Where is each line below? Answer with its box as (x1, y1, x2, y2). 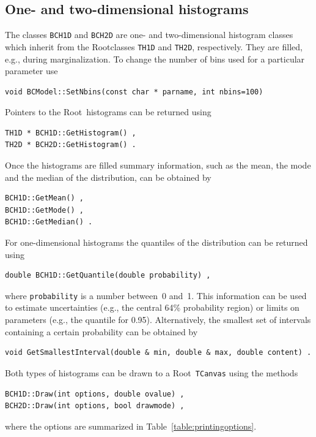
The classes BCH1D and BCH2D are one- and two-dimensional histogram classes (5, 28, 293, 41)
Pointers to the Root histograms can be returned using (5, 105, 211, 118)
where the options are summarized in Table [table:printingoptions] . (5, 419, 257, 432)
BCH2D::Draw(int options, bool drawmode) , (5, 401, 185, 411)
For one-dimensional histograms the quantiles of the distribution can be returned (5, 236, 308, 249)
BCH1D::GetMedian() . (5, 218, 93, 227)
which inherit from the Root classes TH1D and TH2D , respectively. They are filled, (5, 40, 303, 53)
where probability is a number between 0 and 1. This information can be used (5, 289, 307, 302)
